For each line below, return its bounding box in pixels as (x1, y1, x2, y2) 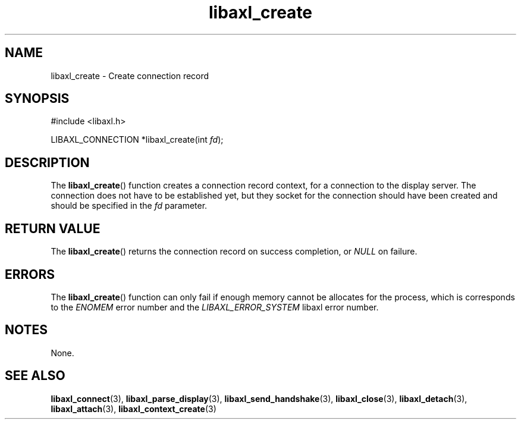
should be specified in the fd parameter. (51, 200, 208, 211)
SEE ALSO (5, 368, 65, 384)
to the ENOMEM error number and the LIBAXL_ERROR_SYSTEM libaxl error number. (51, 301, 379, 312)
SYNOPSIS (5, 91, 70, 106)
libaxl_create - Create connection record (51, 70, 209, 81)
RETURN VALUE (5, 221, 101, 236)
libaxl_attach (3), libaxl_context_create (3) (51, 403, 216, 414)
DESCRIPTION (5, 155, 90, 170)
